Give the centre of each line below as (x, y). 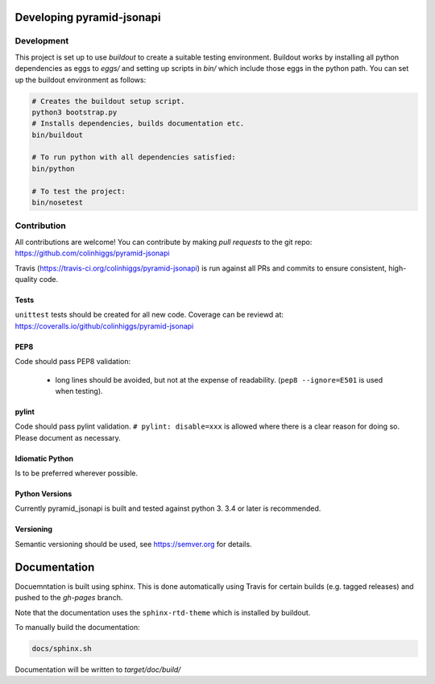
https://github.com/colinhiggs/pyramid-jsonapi (92, 253)
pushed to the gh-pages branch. (69, 598)
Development (42, 41)
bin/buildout (58, 135)
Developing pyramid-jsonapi (88, 17)
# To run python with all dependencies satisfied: (134, 158)
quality (26, 279)
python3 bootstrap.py (75, 112)
